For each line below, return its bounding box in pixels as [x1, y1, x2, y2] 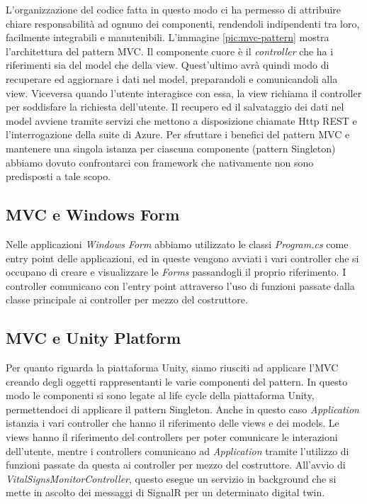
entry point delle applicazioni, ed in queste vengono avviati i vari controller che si [6, 250, 359, 265]
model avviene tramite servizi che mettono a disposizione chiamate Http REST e [6, 113, 357, 128]
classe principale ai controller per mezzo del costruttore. [6, 292, 248, 307]
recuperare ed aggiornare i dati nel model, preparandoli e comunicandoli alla [6, 71, 338, 86]
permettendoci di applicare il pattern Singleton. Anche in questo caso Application [6, 401, 359, 416]
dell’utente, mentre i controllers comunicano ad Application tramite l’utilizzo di [6, 443, 349, 458]
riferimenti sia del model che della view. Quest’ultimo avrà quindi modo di [6, 57, 329, 72]
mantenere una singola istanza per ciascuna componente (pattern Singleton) [6, 140, 336, 155]
